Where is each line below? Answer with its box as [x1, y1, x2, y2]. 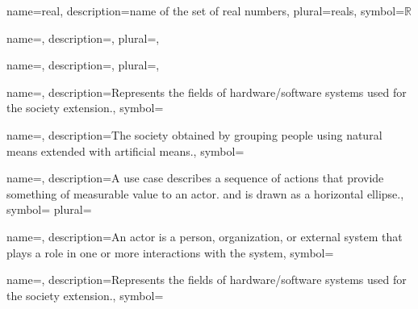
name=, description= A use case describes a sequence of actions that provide [6, 169, 384, 186]
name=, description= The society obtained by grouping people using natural [6, 126, 382, 143]
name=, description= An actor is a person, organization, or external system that [6, 228, 403, 244]
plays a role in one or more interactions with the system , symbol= [6, 244, 334, 261]
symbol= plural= [6, 201, 92, 218]
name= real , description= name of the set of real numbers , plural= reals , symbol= [6, 2, 405, 19]
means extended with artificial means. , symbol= [6, 142, 245, 159]
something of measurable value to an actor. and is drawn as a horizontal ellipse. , [6, 185, 404, 202]
